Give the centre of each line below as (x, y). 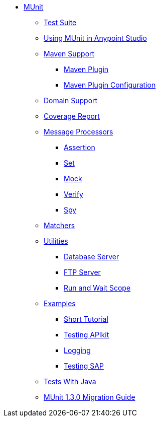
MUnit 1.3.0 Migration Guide (90, 397)
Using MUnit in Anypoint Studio (95, 38)
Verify (73, 194)
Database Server (92, 257)
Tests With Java (70, 381)
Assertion (79, 147)
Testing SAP (84, 366)
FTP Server (82, 272)
